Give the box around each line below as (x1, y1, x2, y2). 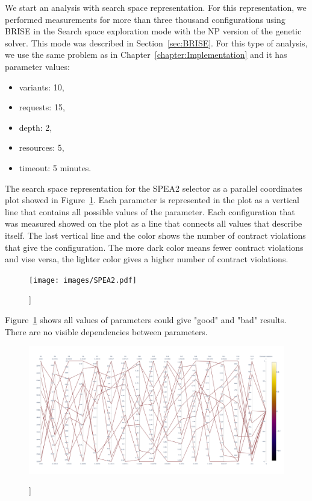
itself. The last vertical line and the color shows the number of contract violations (5, 228, 306, 241)
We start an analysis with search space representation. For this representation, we (5, 1, 307, 13)
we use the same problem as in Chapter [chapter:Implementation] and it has (5, 48, 287, 61)
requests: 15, (19, 101, 65, 113)
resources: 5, (19, 141, 64, 154)
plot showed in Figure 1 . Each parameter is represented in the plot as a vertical (5, 194, 299, 206)
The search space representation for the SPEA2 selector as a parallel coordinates (5, 181, 302, 194)
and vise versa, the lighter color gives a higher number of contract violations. (5, 253, 289, 265)
